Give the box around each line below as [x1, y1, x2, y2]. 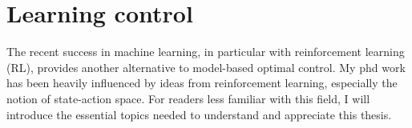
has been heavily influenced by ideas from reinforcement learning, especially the [6, 74, 398, 91]
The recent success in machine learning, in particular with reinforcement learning [6, 43, 405, 60]
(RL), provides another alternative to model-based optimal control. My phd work [6, 58, 406, 75]
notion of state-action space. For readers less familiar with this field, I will [6, 90, 370, 106]
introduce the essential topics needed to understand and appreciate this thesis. [6, 106, 392, 122]
